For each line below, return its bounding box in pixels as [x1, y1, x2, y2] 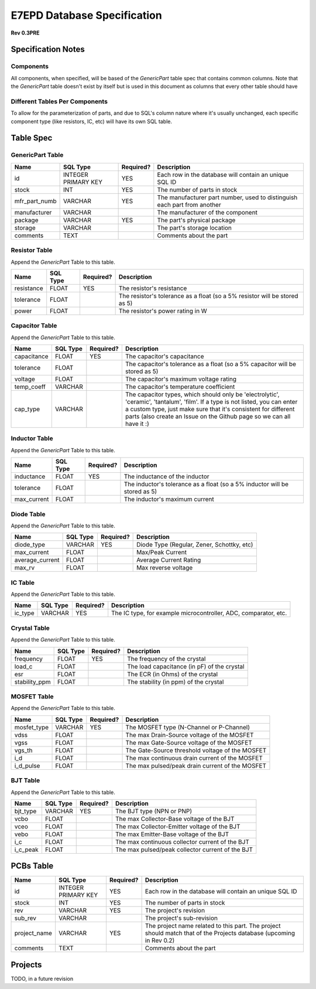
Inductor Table [11, 434, 54, 442]
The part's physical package [157, 216, 236, 224]
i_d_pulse [14, 762, 40, 770]
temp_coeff [14, 383, 46, 391]
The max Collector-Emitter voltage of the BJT [115, 822, 241, 830]
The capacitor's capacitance [125, 352, 204, 360]
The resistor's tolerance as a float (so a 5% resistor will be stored [118, 292, 298, 300]
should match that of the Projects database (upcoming [145, 929, 296, 937]
